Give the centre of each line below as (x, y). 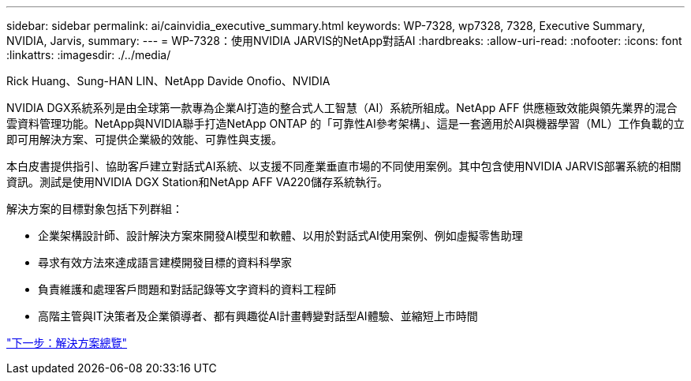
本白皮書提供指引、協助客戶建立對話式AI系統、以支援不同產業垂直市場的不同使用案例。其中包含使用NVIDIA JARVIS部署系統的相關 (344, 166)
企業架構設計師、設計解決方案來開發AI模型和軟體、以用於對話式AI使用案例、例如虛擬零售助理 (280, 235)
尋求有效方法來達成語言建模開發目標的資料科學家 (165, 262)
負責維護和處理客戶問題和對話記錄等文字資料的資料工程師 (187, 289)
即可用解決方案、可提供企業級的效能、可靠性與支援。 (144, 139)
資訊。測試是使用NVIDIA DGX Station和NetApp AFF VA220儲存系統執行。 (197, 182)
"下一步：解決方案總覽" (67, 343)
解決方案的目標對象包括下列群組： (95, 209)
